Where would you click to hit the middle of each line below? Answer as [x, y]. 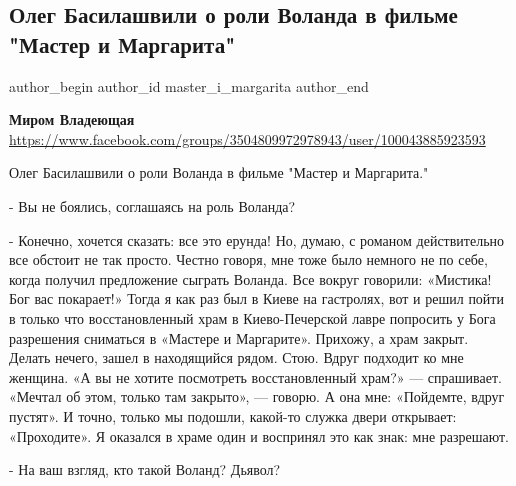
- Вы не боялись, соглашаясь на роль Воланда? [152, 205]
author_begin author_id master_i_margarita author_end [189, 85]
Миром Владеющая [72, 119]
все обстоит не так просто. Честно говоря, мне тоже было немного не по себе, [248, 259]
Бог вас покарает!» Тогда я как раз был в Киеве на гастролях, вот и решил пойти [256, 298]
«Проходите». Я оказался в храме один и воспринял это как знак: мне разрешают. [259, 435]
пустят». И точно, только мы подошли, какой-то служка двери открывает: [233, 415]
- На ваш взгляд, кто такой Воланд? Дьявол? [145, 469]
